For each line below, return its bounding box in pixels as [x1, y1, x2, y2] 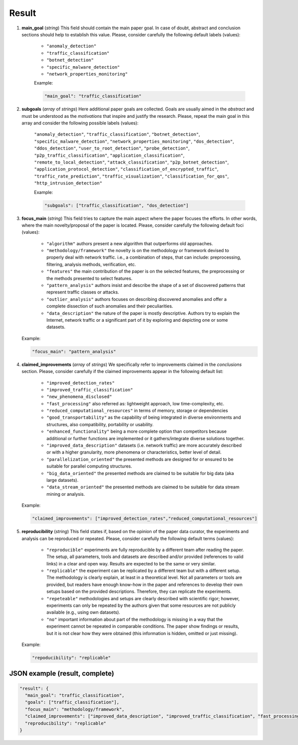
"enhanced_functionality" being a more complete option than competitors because [46, 428, 227, 435]
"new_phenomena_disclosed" [46, 394, 112, 400]
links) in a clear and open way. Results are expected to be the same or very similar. [46, 560, 216, 566]
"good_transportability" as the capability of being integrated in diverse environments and [46, 414, 241, 420]
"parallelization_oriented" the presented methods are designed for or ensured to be [46, 456, 233, 462]
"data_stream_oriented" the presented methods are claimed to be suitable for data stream [46, 484, 239, 490]
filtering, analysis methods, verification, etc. [46, 261, 136, 267]
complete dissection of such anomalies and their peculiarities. [46, 303, 173, 309]
